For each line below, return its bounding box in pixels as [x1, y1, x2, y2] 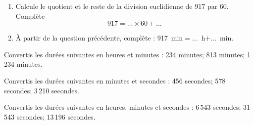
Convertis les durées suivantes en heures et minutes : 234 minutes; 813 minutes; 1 [4, 49, 251, 59]
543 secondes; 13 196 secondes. [4, 111, 96, 122]
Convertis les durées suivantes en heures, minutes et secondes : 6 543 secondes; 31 [4, 102, 251, 112]
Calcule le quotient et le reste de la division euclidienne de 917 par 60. [15, 1, 229, 11]
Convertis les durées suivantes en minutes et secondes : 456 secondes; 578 [4, 75, 226, 85]
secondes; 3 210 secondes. [4, 85, 79, 95]
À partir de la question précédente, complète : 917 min [15, 33, 183, 43]
